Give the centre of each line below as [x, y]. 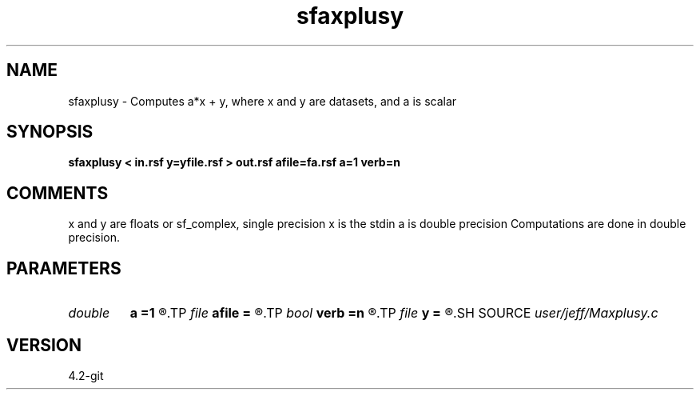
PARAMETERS [64, 268]
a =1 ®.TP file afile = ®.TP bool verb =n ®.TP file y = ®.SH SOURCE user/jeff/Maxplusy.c [394, 313]
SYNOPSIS [50, 132]
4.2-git [86, 375]
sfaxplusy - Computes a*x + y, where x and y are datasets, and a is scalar [262, 101]
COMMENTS [58, 193]
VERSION [44, 345]
